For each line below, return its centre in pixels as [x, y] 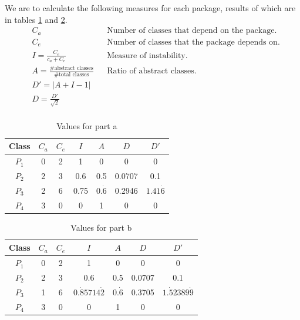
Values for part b [101, 227]
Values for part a [87, 125]
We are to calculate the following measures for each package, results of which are [150, 8]
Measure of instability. [147, 55]
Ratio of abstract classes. [152, 71]
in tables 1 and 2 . [36, 19]
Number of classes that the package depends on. [193, 42]
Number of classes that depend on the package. [192, 31]
